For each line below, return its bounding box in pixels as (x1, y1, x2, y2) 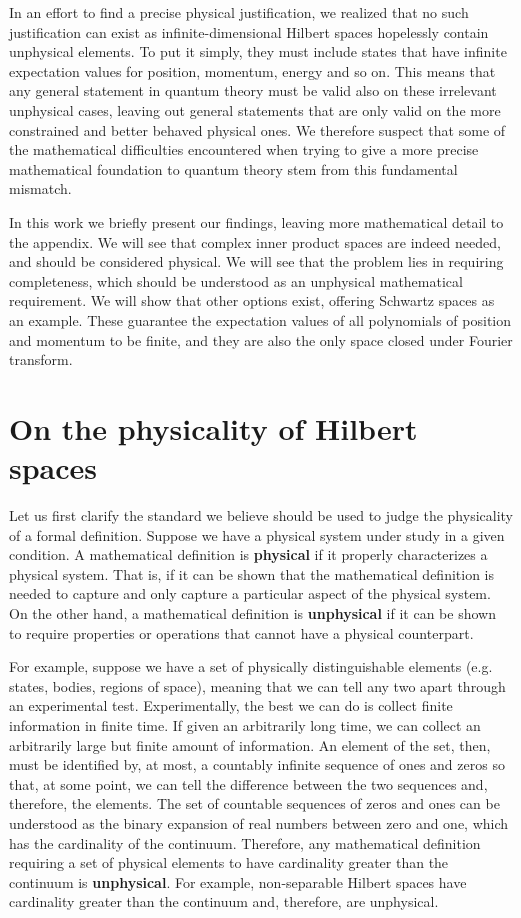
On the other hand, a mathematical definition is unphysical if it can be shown (9, 602, 496, 623)
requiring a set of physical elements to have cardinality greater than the (9, 852, 449, 873)
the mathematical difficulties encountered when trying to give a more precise (9, 139, 479, 160)
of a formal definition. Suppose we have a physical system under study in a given (9, 524, 505, 545)
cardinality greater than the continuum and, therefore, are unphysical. (9, 891, 439, 912)
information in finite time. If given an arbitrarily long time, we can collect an (9, 714, 481, 735)
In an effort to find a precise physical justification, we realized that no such (9, 2, 469, 22)
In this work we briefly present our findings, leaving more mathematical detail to (9, 211, 504, 232)
